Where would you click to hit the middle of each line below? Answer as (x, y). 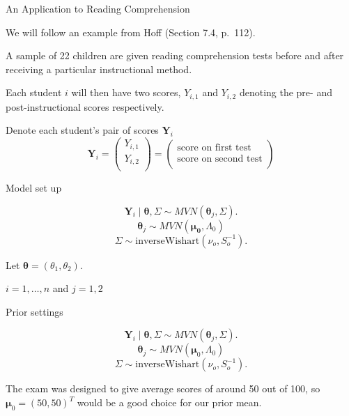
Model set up (34, 188)
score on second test (220, 159)
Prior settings (34, 311)
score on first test (214, 147)
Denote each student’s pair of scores (82, 130)
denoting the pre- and (286, 92)
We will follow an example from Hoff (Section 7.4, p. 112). (131, 32)
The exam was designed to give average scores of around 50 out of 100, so (163, 388)
